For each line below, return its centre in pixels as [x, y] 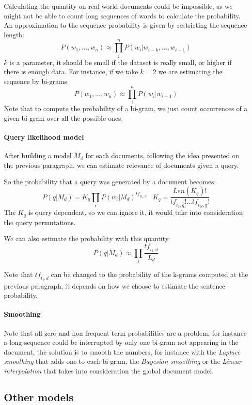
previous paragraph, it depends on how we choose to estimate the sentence [115, 285]
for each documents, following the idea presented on [162, 155]
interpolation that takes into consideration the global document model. [109, 371]
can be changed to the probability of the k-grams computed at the [150, 274]
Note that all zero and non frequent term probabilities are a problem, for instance [125, 332]
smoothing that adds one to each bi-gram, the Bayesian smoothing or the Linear [123, 361]
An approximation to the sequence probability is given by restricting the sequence [126, 25]
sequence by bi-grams [36, 81]
